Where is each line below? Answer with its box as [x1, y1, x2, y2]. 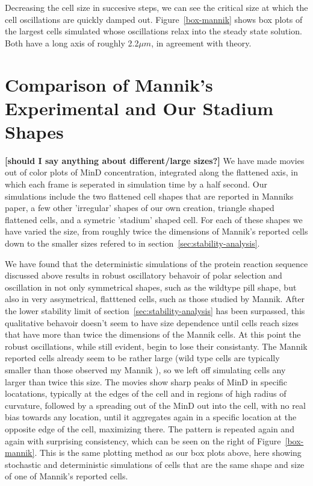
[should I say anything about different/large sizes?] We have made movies [5, 154, 305, 166]
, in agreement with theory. [151, 36, 252, 49]
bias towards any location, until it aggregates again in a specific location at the [5, 411, 297, 423]
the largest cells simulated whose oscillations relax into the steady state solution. [5, 25, 302, 37]
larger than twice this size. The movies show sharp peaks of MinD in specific [5, 375, 288, 388]
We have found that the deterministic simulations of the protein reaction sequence [5, 257, 308, 270]
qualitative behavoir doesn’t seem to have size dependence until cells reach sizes [5, 316, 299, 329]
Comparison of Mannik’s [5, 72, 213, 96]
